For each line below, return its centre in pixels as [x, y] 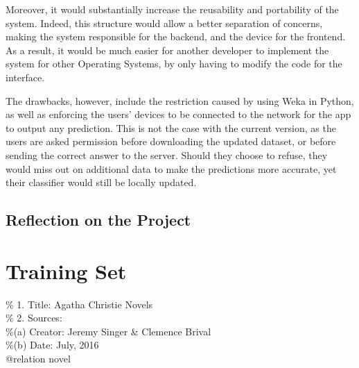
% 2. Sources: [34, 318]
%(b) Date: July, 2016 [52, 345]
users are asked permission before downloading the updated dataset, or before [171, 141]
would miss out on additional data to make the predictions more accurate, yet [171, 168]
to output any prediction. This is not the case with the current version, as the [171, 127]
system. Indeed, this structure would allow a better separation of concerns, [164, 23]
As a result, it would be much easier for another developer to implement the [167, 50]
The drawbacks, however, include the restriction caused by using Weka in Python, [180, 100]
